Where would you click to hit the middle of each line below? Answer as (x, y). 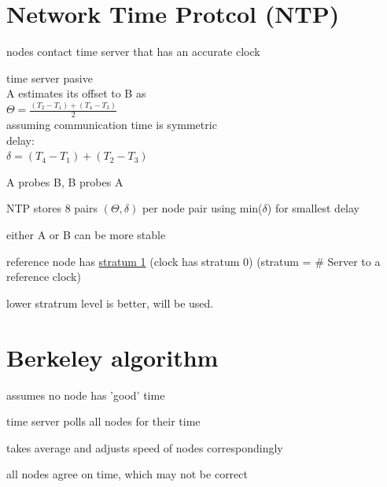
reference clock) (44, 277)
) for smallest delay (313, 208)
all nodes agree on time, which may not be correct (127, 474)
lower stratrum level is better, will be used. (110, 303)
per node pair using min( (202, 208)
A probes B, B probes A (65, 181)
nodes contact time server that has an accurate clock (133, 52)
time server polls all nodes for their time (103, 421)
